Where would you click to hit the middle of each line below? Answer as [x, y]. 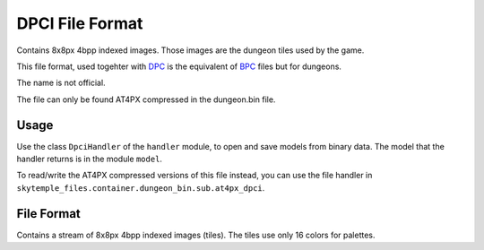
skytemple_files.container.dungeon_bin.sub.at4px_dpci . [141, 187]
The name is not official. [61, 83]
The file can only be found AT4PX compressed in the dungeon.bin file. [146, 99]
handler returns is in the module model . [90, 159]
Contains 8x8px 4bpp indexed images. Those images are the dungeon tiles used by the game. [190, 50]
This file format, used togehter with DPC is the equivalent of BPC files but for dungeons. [179, 66]
